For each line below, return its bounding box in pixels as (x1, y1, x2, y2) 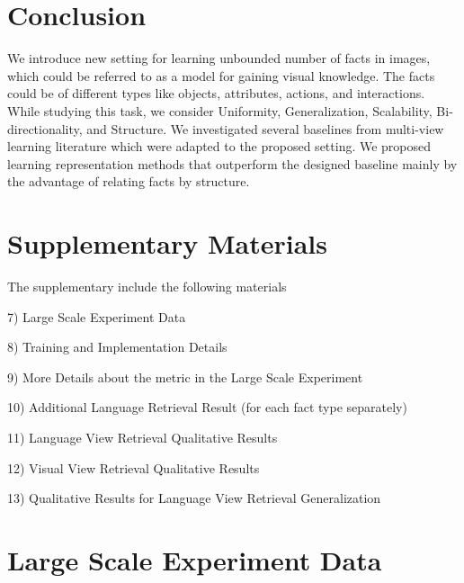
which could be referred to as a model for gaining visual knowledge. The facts (7, 66, 435, 85)
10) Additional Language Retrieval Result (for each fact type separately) (7, 398, 407, 417)
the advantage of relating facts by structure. (7, 172, 250, 191)
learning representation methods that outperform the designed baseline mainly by (7, 154, 458, 173)
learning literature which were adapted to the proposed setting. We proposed (7, 137, 432, 156)
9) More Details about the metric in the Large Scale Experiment (7, 367, 363, 386)
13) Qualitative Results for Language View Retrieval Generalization (7, 489, 381, 507)
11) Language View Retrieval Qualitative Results (7, 427, 278, 446)
